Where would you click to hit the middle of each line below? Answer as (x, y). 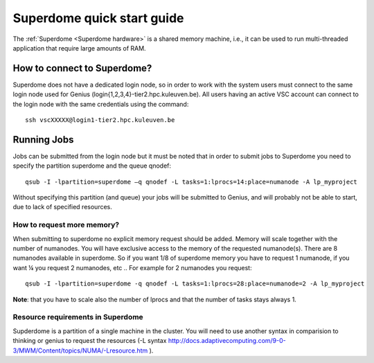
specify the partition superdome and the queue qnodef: (92, 166)
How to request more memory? (66, 225)
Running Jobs (43, 140)
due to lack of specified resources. (62, 207)
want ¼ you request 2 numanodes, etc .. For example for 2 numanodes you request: (132, 267)
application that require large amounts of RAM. (79, 48)
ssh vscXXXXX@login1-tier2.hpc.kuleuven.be (100, 120)
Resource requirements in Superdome (78, 317)
